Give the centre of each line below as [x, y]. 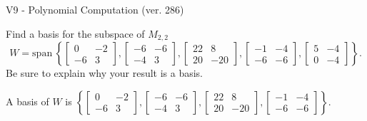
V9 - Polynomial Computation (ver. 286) [95, 9]
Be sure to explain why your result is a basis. [105, 73]
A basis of [27, 101]
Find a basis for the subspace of [75, 33]
